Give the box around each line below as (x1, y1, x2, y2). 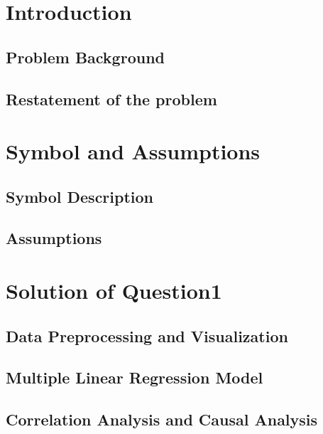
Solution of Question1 (6, 276, 222, 305)
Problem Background (6, 46, 165, 68)
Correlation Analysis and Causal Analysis (6, 408, 318, 430)
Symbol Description (6, 185, 154, 207)
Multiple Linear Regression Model (6, 366, 263, 388)
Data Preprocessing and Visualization (6, 324, 288, 346)
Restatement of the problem (6, 88, 217, 110)
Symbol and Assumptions (6, 137, 261, 166)
